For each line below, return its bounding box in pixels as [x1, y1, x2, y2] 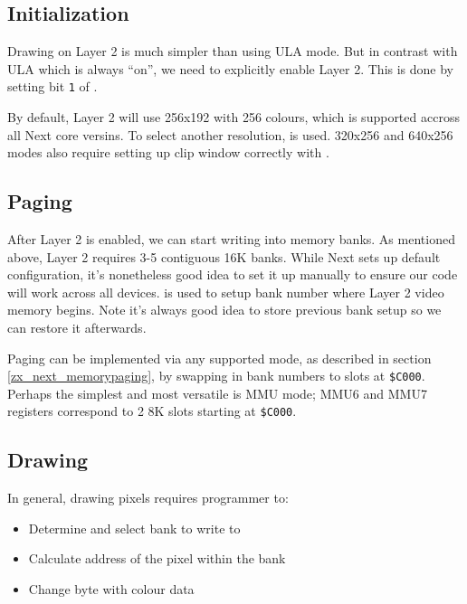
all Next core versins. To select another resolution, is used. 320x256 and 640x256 [7, 125, 453, 144]
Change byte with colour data [28, 580, 195, 599]
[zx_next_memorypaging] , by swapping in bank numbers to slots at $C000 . [7, 366, 425, 385]
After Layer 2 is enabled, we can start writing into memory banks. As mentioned [7, 230, 455, 249]
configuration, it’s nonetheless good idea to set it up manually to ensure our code [7, 265, 458, 284]
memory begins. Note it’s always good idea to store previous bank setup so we [7, 300, 442, 319]
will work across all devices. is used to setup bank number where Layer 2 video [7, 282, 444, 301]
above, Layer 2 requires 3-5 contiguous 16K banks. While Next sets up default [7, 247, 441, 266]
